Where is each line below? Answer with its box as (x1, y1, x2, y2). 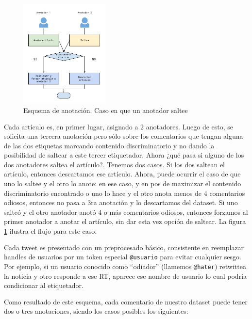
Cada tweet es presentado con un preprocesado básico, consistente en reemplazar (4, 242, 244, 252)
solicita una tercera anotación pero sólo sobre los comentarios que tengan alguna (4, 131, 243, 141)
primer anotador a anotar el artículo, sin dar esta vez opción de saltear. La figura (4, 216, 246, 226)
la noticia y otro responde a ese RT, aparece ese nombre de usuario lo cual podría (4, 271, 247, 281)
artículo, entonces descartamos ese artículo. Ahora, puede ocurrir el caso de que (4, 169, 241, 179)
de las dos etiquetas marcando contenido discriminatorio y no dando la (4, 140, 215, 150)
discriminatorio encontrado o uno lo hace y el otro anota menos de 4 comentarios (4, 188, 245, 198)
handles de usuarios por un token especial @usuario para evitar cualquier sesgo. (4, 252, 241, 262)
